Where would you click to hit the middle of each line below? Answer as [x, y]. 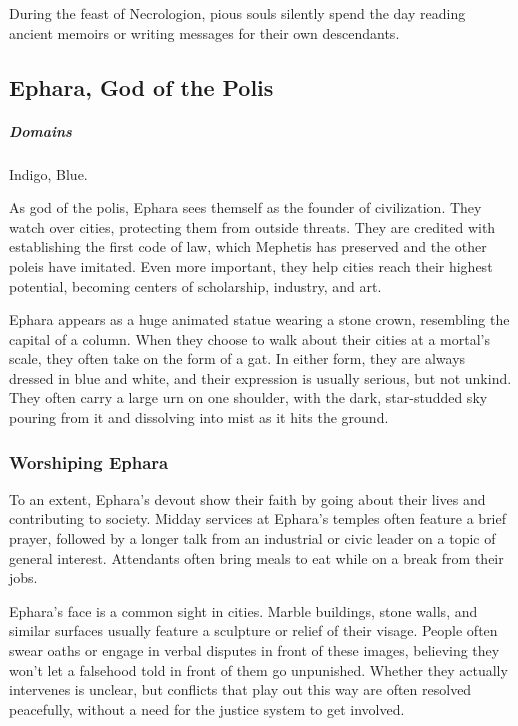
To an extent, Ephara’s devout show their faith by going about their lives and [247, 498]
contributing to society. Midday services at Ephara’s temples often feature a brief [258, 518]
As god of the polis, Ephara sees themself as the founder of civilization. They [245, 207]
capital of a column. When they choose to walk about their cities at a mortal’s [249, 338]
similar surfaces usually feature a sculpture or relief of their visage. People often [253, 630]
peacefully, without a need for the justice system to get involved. [207, 708]
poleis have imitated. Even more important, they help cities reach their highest [251, 265]
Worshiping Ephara [89, 461]
